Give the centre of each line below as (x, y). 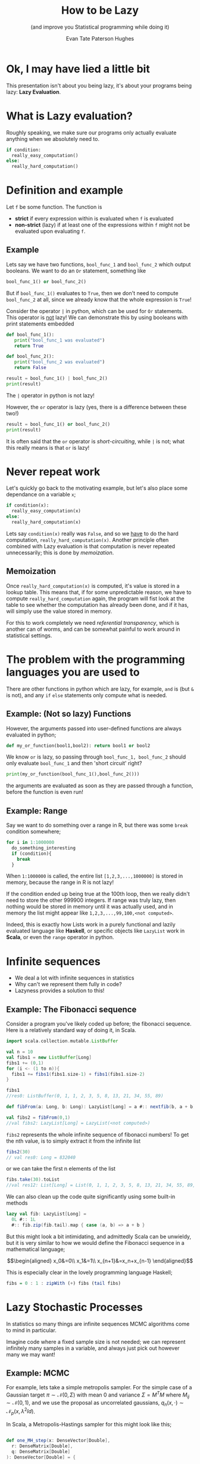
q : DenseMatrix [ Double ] (41, 1451)
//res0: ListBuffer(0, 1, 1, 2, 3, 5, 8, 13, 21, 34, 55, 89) (85, 1096)
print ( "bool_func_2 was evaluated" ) (60, 362)
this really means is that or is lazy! (48, 447)
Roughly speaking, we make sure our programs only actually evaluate (91, 133)
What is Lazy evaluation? (69, 116)
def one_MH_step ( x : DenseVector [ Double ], (58, 1441)
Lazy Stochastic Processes (74, 1307)
